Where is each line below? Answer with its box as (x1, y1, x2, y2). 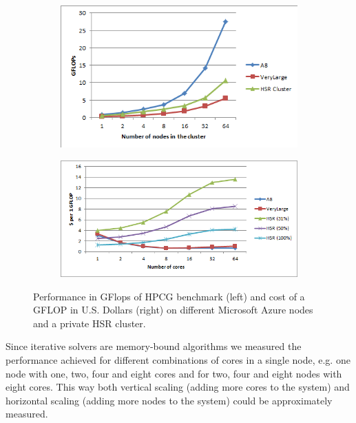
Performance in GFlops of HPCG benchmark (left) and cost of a (33, 289, 305, 303)
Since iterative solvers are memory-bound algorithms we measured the (6, 339, 302, 353)
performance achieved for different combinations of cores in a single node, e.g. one (6, 353, 350, 367)
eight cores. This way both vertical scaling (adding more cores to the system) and (6, 380, 350, 394)
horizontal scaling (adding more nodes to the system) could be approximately (6, 393, 333, 407)
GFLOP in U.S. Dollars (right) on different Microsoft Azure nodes (33, 302, 313, 317)
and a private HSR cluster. (33, 316, 146, 330)
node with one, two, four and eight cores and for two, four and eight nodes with (6, 366, 342, 380)
